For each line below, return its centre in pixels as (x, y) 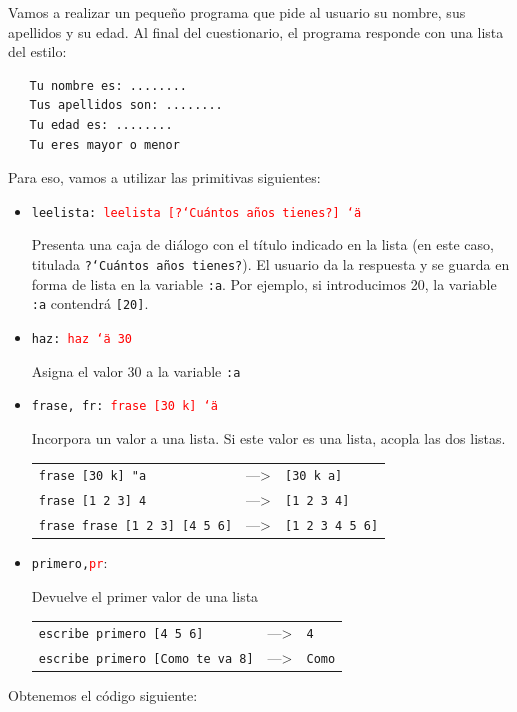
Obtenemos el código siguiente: (103, 695)
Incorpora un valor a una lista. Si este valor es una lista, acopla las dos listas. (268, 437)
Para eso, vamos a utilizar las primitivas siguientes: (164, 177)
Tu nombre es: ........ (108, 85)
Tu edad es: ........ (101, 124)
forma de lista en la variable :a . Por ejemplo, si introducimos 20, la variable (264, 283)
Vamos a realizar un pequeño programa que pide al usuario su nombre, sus (237, 12)
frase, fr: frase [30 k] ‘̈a (124, 406)
